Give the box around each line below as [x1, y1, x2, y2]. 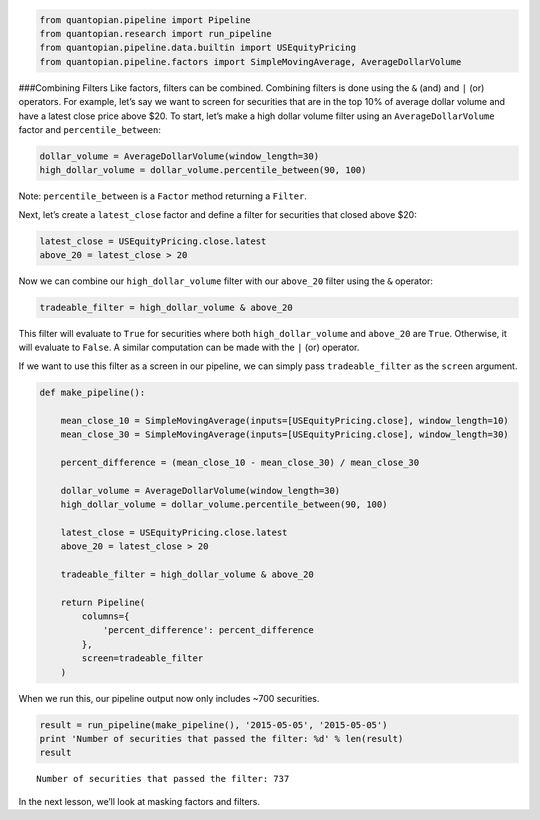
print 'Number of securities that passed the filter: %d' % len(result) [39, 733, 404, 744]
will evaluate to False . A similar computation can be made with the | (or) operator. [18, 341, 360, 354]
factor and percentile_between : [18, 123, 162, 135]
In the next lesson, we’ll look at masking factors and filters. [18, 795, 260, 807]
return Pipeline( [60, 596, 146, 608]
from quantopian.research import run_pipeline [39, 28, 272, 39]
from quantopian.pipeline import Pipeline [39, 14, 251, 25]
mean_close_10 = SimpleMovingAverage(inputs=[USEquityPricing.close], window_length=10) [60, 415, 509, 426]
